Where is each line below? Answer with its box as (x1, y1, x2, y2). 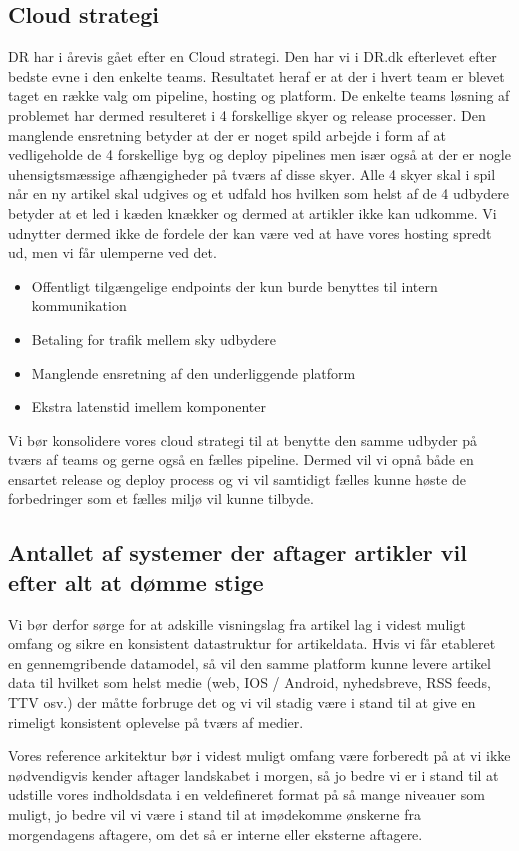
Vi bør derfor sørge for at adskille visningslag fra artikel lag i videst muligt (8, 613, 466, 634)
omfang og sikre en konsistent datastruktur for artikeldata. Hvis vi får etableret (8, 633, 496, 654)
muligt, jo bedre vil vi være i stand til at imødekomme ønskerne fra (8, 804, 421, 825)
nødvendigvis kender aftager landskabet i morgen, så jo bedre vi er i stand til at (8, 764, 499, 785)
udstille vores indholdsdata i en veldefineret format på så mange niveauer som (8, 784, 485, 805)
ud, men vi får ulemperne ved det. (8, 242, 217, 263)
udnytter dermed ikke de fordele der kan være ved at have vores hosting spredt (8, 222, 492, 243)
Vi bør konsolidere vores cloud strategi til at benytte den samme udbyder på (8, 429, 478, 450)
